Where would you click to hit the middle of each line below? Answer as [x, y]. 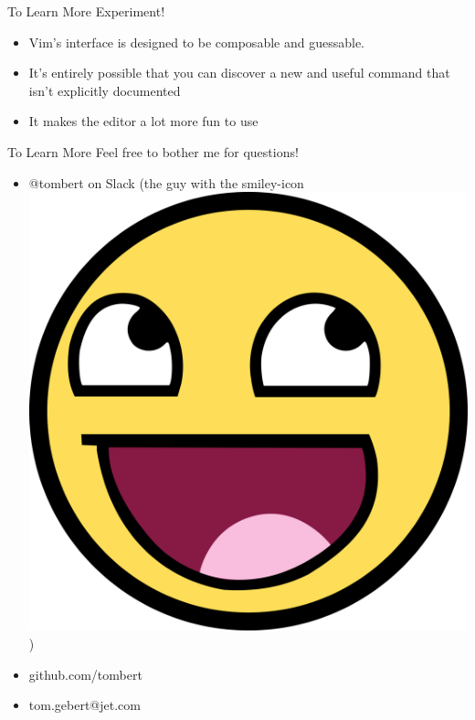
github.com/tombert [85, 674]
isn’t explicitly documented [105, 90]
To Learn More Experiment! [86, 11]
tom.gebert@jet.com [84, 705]
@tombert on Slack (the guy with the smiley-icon [166, 182]
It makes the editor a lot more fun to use [143, 121]
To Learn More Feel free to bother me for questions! [153, 151]
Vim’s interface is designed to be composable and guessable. [196, 42]
